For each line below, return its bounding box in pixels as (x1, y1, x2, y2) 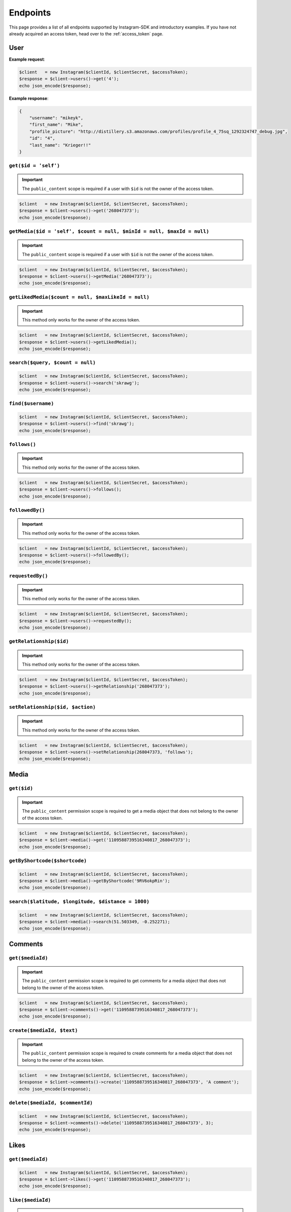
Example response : (9, 95, 48, 101)
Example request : (9, 56, 46, 62)
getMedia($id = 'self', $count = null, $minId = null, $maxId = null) (9, 228, 210, 235)
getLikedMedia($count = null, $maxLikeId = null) (9, 294, 150, 300)
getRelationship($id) (9, 638, 69, 645)
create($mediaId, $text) (9, 1027, 78, 1034)
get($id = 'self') (9, 162, 60, 169)
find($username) (9, 400, 54, 407)
